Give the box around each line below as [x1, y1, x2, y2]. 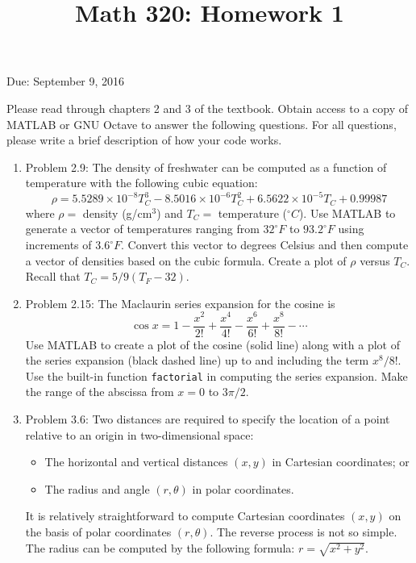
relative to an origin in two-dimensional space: [25, 426, 254, 443]
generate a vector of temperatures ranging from [25, 220, 260, 237]
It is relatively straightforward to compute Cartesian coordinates [25, 507, 345, 524]
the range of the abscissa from [25, 383, 174, 400]
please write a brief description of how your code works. [6, 131, 282, 148]
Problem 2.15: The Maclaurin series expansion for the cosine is [25, 294, 335, 311]
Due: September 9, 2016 [6, 73, 125, 90]
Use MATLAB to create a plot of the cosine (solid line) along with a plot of [25, 336, 400, 352]
